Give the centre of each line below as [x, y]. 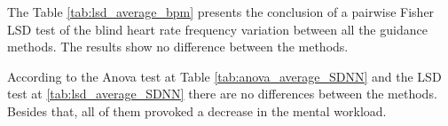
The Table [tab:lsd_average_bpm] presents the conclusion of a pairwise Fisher [221, 12]
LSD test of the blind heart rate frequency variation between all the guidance [217, 29]
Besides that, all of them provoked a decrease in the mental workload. [197, 110]
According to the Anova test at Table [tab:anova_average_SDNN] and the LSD [224, 76]
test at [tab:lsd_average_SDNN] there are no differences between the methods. [222, 94]
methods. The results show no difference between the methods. [178, 47]
